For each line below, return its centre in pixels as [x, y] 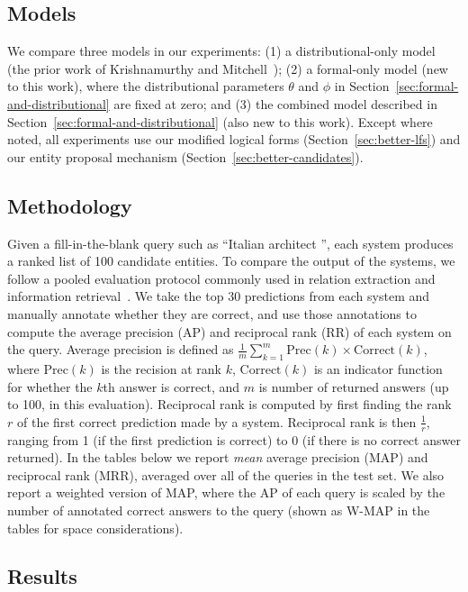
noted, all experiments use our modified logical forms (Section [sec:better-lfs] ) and [234, 139]
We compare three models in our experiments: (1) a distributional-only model [221, 51]
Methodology [70, 205]
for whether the [50, 386]
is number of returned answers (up [354, 386]
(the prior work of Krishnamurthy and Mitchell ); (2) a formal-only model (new [228, 68]
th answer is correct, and [171, 386]
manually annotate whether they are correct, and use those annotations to [212, 313]
